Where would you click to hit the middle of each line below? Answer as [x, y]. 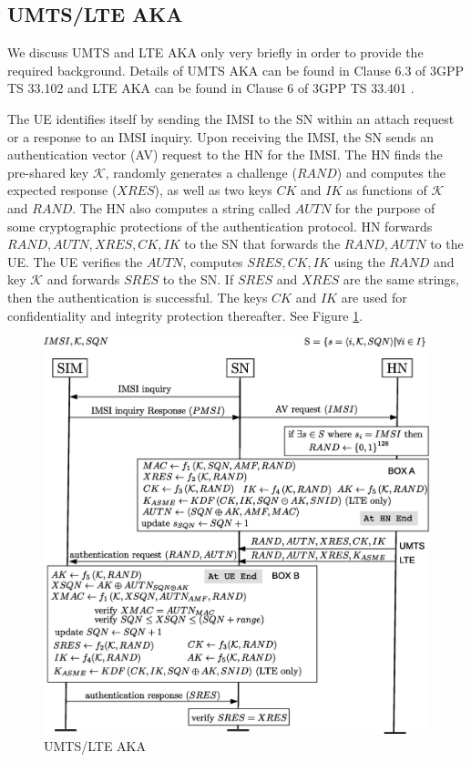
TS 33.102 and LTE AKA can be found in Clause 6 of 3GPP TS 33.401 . [211, 88]
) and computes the [391, 172]
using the [359, 261]
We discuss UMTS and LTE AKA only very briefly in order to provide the [215, 52]
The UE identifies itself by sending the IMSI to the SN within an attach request [231, 118]
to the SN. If [198, 279]
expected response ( [62, 190]
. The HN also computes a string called [182, 207]
